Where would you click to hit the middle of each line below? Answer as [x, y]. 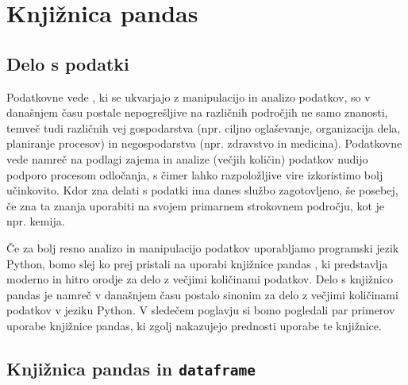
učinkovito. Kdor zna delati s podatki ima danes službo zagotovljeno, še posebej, [202, 190]
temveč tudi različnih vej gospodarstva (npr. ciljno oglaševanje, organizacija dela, [204, 127]
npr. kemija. [36, 221]
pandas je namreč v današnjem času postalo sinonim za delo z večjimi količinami [202, 294]
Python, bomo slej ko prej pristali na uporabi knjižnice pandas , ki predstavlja [197, 263]
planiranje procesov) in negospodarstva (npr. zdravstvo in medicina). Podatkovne [204, 143]
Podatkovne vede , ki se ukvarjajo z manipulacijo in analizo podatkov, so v [189, 96]
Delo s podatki [68, 63]
